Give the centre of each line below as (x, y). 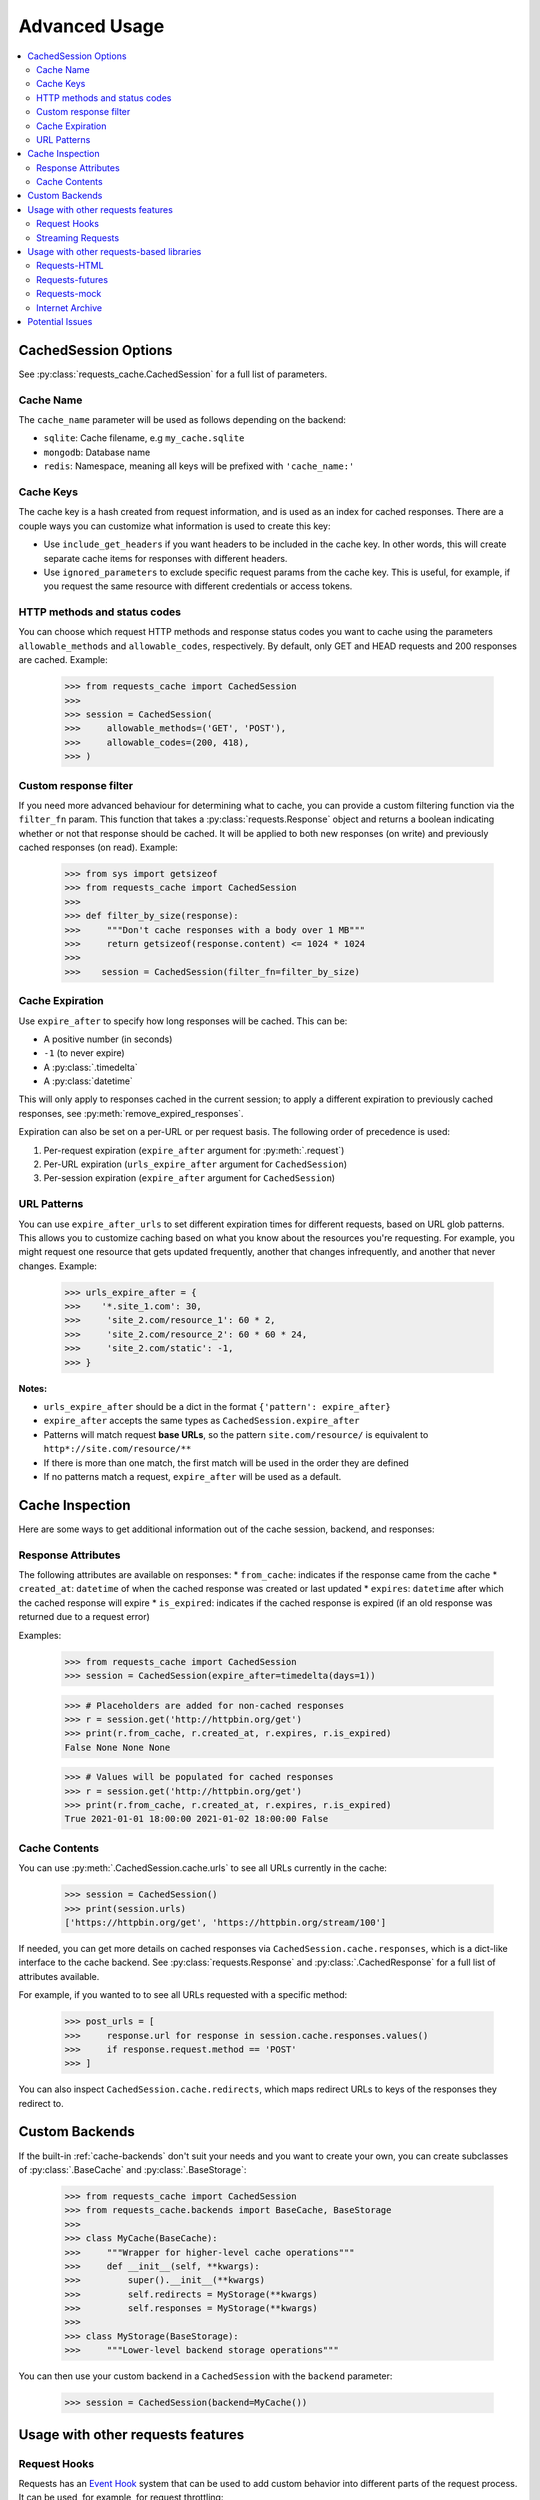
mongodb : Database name (97, 452)
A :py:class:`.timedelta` (91, 1067)
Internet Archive (69, 307)
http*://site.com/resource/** (117, 1449)
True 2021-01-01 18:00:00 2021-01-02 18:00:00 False (196, 1819)
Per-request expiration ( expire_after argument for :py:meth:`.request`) (194, 1150)
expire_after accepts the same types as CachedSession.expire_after (201, 1421)
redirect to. (41, 2103)
